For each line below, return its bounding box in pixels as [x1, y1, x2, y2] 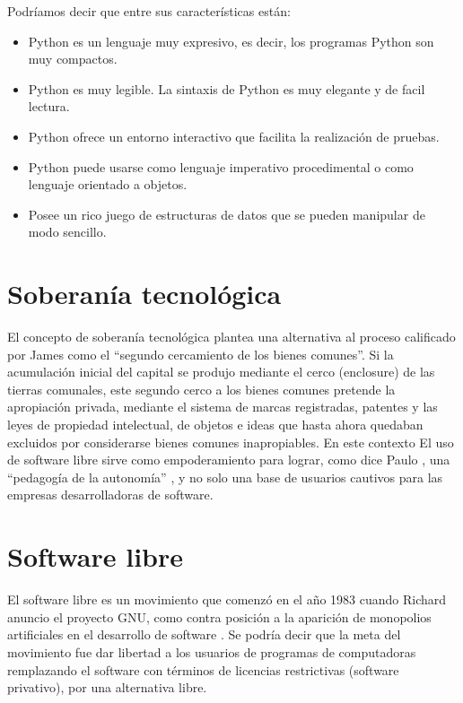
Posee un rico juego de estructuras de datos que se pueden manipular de [28, 204, 425, 223]
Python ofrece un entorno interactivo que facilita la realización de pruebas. [28, 126, 440, 145]
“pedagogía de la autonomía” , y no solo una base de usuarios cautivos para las [7, 467, 443, 486]
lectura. [28, 97, 70, 116]
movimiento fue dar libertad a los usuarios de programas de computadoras [7, 642, 416, 661]
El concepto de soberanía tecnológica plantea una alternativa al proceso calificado [7, 327, 456, 346]
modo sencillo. [28, 222, 107, 241]
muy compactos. [28, 49, 118, 68]
